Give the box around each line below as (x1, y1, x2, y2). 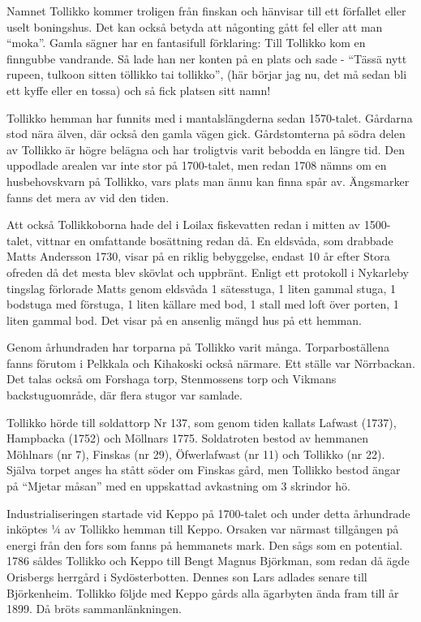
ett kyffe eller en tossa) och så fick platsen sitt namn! (6, 81, 271, 98)
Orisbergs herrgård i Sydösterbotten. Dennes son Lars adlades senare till (6, 568, 367, 585)
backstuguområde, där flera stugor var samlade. (6, 387, 243, 404)
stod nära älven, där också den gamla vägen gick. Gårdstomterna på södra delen (6, 125, 406, 142)
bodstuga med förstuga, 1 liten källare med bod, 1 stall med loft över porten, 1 (6, 296, 399, 313)
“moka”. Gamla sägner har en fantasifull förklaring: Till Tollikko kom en (6, 34, 366, 51)
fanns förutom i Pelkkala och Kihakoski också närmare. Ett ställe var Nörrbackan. (6, 354, 415, 371)
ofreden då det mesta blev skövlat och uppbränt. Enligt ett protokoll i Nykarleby (6, 263, 409, 280)
